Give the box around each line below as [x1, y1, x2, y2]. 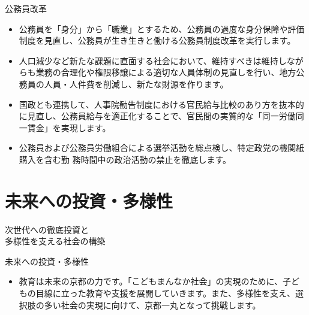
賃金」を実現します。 [27, 121, 111, 134]
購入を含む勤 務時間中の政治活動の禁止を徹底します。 [19, 153, 232, 165]
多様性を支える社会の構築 [5, 235, 106, 247]
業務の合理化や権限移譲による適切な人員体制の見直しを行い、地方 [35, 66, 296, 78]
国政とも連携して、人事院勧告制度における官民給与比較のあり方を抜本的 [19, 98, 304, 110]
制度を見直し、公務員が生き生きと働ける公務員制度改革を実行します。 [19, 34, 296, 47]
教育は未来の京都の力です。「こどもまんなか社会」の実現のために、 [19, 275, 283, 287]
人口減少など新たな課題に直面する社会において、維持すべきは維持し [19, 54, 287, 66]
